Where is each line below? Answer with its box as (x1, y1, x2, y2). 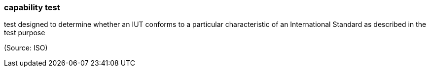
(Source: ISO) (4, 44, 48, 52)
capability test (4, 2, 60, 12)
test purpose (4, 28, 45, 37)
